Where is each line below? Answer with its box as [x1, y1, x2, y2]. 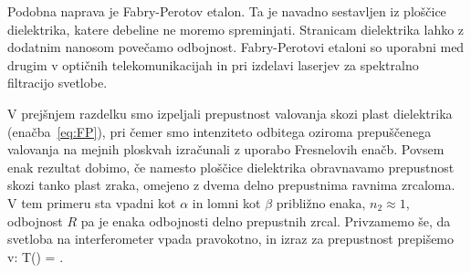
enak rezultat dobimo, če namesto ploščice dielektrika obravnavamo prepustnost [7, 157, 455, 176]
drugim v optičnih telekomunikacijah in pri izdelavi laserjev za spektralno [7, 55, 419, 74]
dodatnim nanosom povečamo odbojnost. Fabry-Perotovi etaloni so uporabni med [7, 37, 465, 57]
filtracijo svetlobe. [7, 73, 108, 92]
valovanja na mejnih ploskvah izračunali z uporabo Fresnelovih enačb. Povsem [7, 140, 445, 159]
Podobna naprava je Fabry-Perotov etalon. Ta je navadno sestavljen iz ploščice [7, 2, 446, 20]
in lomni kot [192, 193, 261, 212]
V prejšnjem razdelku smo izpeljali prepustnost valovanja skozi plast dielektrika [7, 103, 453, 122]
